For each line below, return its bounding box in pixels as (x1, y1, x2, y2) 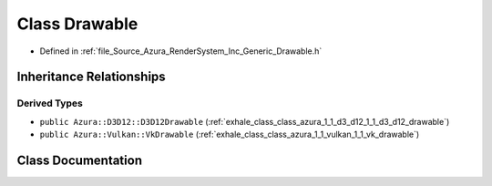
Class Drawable (16, 14, 138, 34)
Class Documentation (16, 152, 143, 168)
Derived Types (16, 97, 84, 109)
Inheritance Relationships (16, 69, 166, 85)
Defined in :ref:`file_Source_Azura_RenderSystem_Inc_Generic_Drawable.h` (39, 46, 323, 57)
